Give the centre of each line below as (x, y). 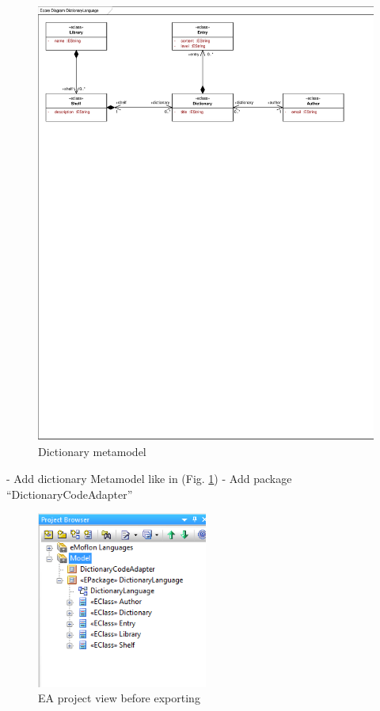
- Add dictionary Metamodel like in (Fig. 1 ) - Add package (149, 479)
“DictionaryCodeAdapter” (70, 494)
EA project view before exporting (119, 698)
